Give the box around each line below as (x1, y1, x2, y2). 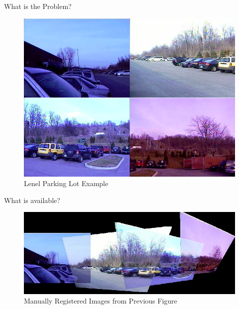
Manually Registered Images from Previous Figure (24, 296, 177, 306)
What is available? (4, 195, 60, 205)
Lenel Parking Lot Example (24, 178, 109, 189)
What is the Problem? (4, 1, 72, 11)
